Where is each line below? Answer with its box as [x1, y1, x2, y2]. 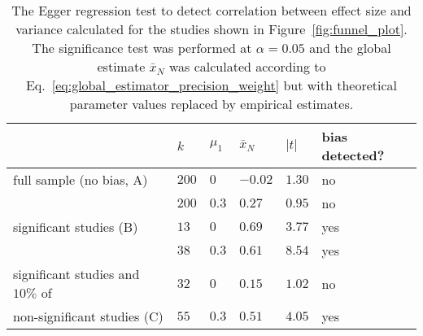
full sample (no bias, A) [13, 170, 148, 189]
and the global [309, 38, 391, 57]
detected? [321, 146, 385, 164]
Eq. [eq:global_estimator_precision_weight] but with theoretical [25, 76, 398, 94]
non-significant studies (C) [13, 307, 164, 325]
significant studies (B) [13, 217, 138, 236]
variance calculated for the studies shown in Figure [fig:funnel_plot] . [15, 20, 408, 38]
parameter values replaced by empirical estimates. [69, 94, 354, 113]
